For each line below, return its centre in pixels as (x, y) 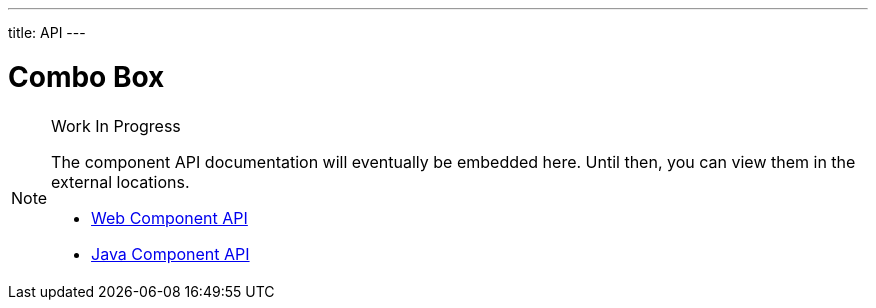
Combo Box (86, 76)
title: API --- (47, 32)
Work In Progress (116, 125)
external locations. (120, 181)
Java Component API (170, 253)
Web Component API (169, 217)
